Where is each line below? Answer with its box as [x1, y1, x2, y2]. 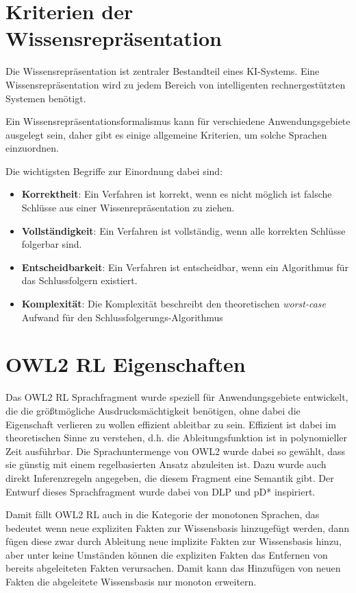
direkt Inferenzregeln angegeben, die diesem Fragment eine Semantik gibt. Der [5, 470, 334, 485]
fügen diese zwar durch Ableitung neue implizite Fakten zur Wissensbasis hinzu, [5, 534, 342, 548]
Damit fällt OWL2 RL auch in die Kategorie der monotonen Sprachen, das [5, 507, 320, 522]
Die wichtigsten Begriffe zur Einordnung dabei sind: [5, 163, 223, 178]
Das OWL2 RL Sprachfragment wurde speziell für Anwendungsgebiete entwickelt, [5, 390, 348, 404]
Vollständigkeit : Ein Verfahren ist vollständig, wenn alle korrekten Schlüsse [21, 223, 346, 237]
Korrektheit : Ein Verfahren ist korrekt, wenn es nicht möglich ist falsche [21, 187, 332, 201]
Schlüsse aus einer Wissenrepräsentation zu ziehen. [21, 200, 235, 215]
